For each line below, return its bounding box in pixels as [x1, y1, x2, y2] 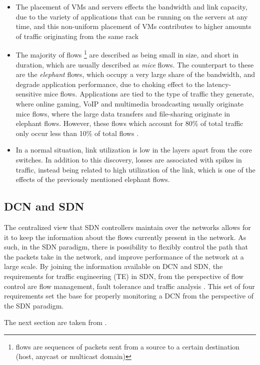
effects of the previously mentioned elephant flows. [15, 174, 170, 184]
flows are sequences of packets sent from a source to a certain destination [15, 341, 239, 351]
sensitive [15, 88, 42, 99]
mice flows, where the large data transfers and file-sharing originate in [15, 108, 230, 118]
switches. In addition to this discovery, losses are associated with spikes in [15, 154, 242, 164]
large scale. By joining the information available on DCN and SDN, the [4, 261, 223, 271]
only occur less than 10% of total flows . [15, 127, 139, 138]
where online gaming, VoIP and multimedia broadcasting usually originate [15, 98, 243, 108]
